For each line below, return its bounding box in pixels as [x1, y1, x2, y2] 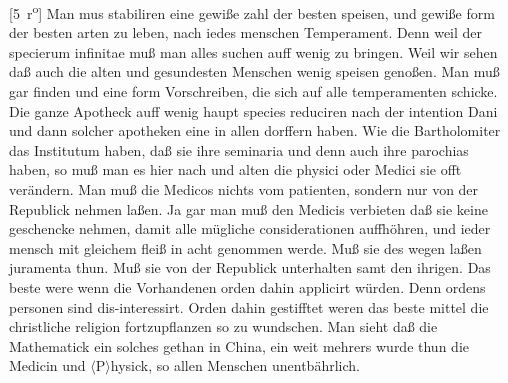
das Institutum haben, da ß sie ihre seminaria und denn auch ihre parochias [9, 139, 469, 160]
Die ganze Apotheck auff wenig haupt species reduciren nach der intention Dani [9, 100, 498, 121]
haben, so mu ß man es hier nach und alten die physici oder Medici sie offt [9, 159, 462, 180]
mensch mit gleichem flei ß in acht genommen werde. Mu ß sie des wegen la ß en [9, 237, 482, 258]
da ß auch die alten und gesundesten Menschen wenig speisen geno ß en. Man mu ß [9, 61, 500, 82]
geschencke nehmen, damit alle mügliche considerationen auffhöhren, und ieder [9, 218, 491, 239]
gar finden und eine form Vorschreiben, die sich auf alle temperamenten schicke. [9, 81, 498, 102]
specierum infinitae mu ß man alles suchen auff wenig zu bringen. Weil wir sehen [9, 41, 498, 62]
